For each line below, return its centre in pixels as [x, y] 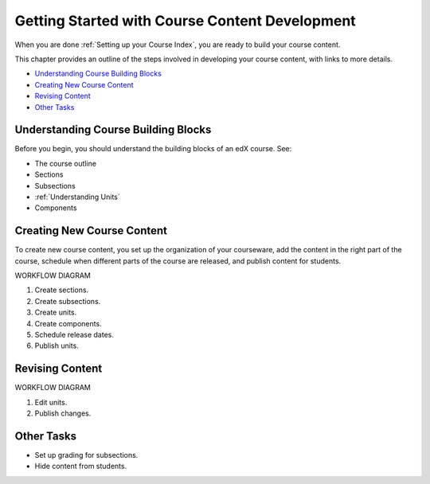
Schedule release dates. [74, 335]
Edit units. [51, 402]
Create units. [56, 312]
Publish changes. [63, 413]
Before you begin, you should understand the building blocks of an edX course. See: [153, 149]
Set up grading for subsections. [86, 455]
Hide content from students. [81, 466]
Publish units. [57, 345]
